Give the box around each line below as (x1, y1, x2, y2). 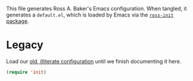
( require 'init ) (6, 69, 46, 75)
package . (6, 18, 29, 24)
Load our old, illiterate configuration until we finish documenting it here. (6, 57, 182, 64)
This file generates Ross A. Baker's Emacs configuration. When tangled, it (6, 5, 187, 12)
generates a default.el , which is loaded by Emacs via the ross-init (6, 11, 174, 18)
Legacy (6, 38, 43, 52)
